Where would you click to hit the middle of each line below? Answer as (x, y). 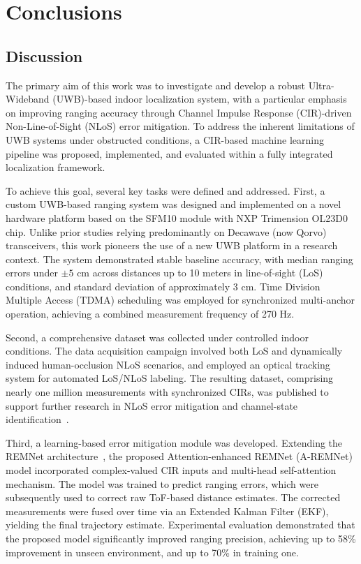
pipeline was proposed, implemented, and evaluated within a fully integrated (169, 153)
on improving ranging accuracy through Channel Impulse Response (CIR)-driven (179, 112)
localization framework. (56, 167)
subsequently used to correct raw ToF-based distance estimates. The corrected (173, 497)
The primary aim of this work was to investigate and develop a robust (156, 85)
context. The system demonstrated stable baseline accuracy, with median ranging (179, 259)
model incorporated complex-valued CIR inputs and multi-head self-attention (171, 470)
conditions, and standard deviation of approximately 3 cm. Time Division (163, 286)
